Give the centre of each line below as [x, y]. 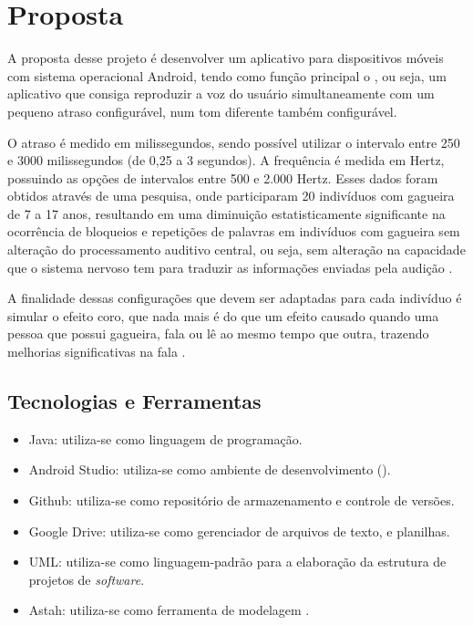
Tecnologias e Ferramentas [134, 401]
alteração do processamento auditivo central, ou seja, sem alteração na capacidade [236, 250]
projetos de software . [87, 579]
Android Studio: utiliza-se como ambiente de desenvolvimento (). [210, 469]
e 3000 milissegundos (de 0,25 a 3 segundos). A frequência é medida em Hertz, [226, 160]
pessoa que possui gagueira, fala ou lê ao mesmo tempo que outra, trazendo [218, 333]
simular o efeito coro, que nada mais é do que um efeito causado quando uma [223, 315]
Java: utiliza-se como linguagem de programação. [165, 438]
